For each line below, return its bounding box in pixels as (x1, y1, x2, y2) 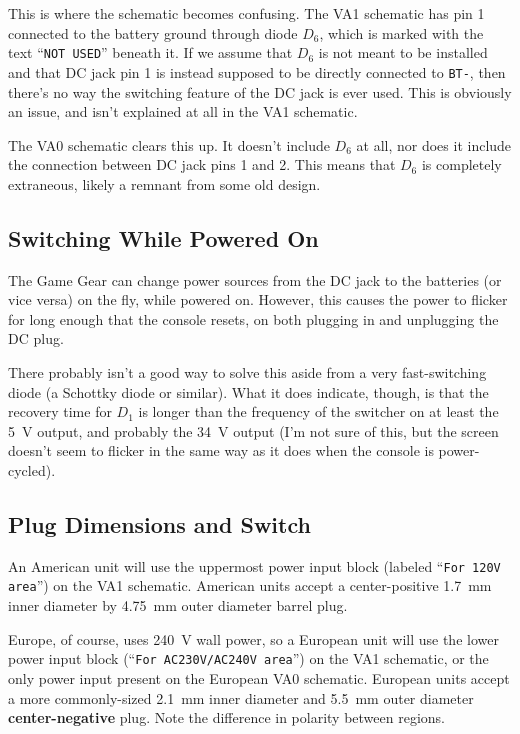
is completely (421, 154, 502, 175)
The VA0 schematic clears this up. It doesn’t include (8, 134, 330, 155)
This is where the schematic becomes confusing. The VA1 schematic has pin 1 (8, 3, 485, 23)
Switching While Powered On (8, 222, 319, 253)
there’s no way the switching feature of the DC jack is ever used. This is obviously (8, 81, 512, 102)
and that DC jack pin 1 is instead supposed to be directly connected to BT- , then (8, 61, 506, 82)
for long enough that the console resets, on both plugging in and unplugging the (8, 308, 499, 329)
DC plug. (8, 328, 64, 349)
